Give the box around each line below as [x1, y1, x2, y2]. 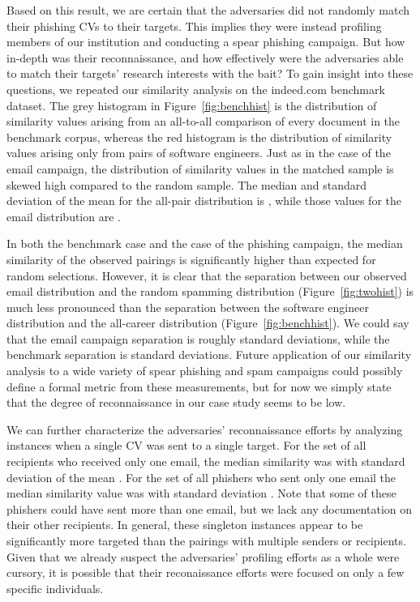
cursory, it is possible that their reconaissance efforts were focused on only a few [6, 564, 405, 581]
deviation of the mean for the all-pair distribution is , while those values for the [6, 192, 401, 209]
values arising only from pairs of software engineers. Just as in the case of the [6, 144, 391, 161]
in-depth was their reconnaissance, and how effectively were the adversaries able [6, 49, 404, 66]
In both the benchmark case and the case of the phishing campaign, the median [6, 235, 403, 252]
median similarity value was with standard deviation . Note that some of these [6, 485, 396, 502]
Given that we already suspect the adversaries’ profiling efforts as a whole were [6, 548, 400, 565]
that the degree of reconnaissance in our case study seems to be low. [6, 394, 346, 411]
